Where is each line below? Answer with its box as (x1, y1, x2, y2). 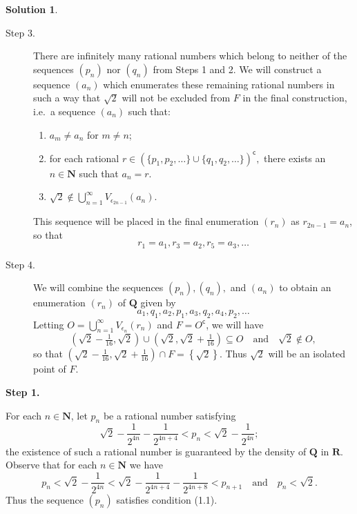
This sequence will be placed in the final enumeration (33, 214, 259, 228)
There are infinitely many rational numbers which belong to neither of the (33, 48, 347, 63)
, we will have (206, 317, 264, 331)
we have (129, 457, 164, 472)
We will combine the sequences (33, 280, 164, 295)
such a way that (33, 90, 101, 105)
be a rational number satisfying (103, 408, 236, 422)
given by (140, 295, 176, 310)
